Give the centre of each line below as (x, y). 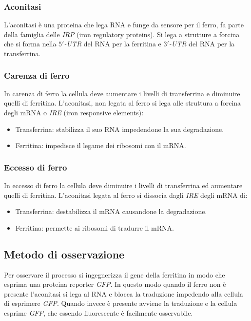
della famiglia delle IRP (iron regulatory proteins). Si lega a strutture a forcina (122, 34)
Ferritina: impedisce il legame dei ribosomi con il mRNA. (101, 145)
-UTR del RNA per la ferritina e (113, 44)
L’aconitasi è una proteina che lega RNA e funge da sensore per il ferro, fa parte (124, 25)
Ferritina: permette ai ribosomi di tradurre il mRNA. (95, 227)
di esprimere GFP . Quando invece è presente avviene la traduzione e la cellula (121, 303)
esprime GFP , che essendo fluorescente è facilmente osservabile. (98, 312)
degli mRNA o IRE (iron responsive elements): (74, 112)
